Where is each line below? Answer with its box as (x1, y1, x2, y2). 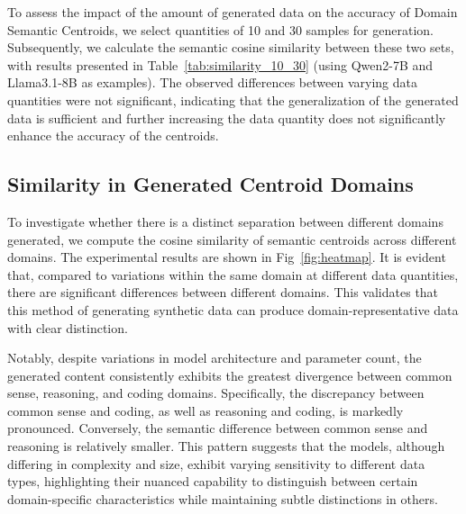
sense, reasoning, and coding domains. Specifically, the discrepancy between (7, 383, 425, 402)
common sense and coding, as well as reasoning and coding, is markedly (7, 401, 404, 419)
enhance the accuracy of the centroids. (7, 126, 219, 145)
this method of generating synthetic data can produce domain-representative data (7, 300, 459, 319)
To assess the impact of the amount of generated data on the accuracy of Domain (7, 3, 458, 21)
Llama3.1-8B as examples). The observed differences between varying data (7, 73, 417, 92)
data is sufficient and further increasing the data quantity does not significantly (7, 108, 446, 127)
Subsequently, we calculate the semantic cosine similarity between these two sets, (7, 38, 454, 57)
